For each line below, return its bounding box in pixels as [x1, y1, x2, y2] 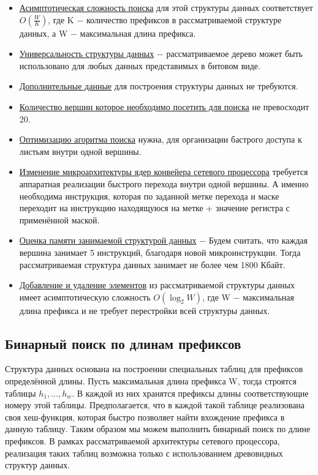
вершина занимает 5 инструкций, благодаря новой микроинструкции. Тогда [19, 245, 301, 258]
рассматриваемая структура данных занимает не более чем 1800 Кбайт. [19, 258, 286, 271]
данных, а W [19, 26, 68, 39]
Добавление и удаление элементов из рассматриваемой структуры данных [19, 279, 295, 291]
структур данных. [5, 458, 70, 471]
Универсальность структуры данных [19, 47, 154, 60]
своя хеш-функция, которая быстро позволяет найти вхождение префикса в [5, 410, 285, 423]
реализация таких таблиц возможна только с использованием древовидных [5, 446, 283, 459]
